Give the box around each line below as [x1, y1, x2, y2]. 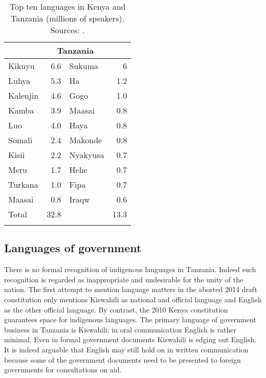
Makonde [69, 134, 102, 146]
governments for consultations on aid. [4, 364, 122, 375]
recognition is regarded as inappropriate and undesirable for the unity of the [4, 274, 243, 284]
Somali [8, 134, 33, 146]
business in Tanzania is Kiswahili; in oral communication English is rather [4, 324, 236, 335]
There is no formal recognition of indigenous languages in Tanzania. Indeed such [4, 264, 256, 275]
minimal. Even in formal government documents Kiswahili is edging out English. [4, 334, 257, 345]
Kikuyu [8, 60, 35, 72]
